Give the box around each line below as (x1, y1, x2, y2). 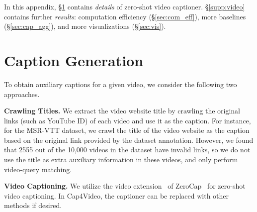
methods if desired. (4, 200, 62, 211)
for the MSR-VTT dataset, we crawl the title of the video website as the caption (4, 125, 250, 135)
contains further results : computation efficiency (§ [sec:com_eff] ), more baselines (4, 11, 246, 21)
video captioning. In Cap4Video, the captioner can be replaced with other (4, 190, 229, 201)
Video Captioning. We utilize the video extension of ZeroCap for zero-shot (4, 181, 246, 191)
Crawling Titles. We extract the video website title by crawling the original (4, 106, 241, 116)
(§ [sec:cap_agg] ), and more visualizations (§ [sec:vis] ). (4, 21, 166, 31)
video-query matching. (4, 164, 72, 174)
